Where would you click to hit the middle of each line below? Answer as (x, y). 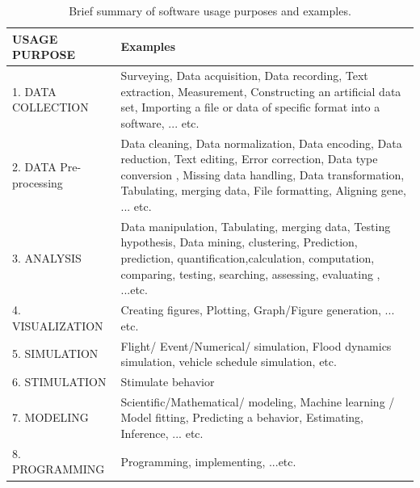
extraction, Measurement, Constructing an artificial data (261, 91)
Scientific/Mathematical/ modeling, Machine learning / (258, 401)
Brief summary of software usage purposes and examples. (210, 11)
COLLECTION (50, 107)
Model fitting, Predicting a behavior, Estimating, (242, 417)
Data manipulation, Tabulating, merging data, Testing (256, 226)
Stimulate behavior (168, 381)
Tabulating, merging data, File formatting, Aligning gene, (263, 190)
